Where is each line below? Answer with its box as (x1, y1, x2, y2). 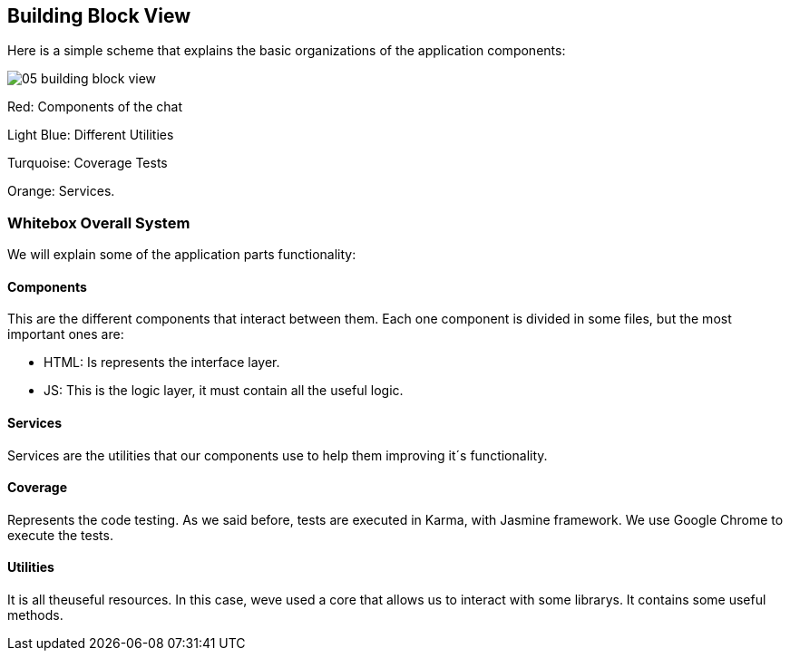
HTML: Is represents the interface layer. (44, 354, 280, 371)
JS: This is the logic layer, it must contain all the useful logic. (44, 382, 404, 399)
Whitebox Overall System (7, 213, 190, 232)
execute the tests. (7, 527, 113, 543)
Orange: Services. (7, 183, 115, 199)
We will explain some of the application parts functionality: (7, 247, 356, 263)
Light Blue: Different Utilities (7, 127, 174, 143)
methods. (7, 607, 63, 624)
